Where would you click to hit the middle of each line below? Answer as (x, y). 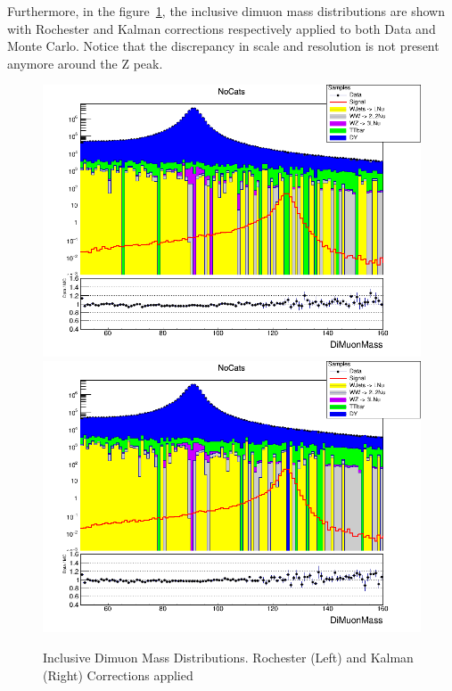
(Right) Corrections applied (118, 675)
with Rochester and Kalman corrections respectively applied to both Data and (222, 28)
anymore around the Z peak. (85, 63)
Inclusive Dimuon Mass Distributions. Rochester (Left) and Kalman (228, 657)
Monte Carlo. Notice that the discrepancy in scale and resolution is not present (223, 46)
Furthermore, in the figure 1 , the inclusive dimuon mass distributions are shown (226, 11)
